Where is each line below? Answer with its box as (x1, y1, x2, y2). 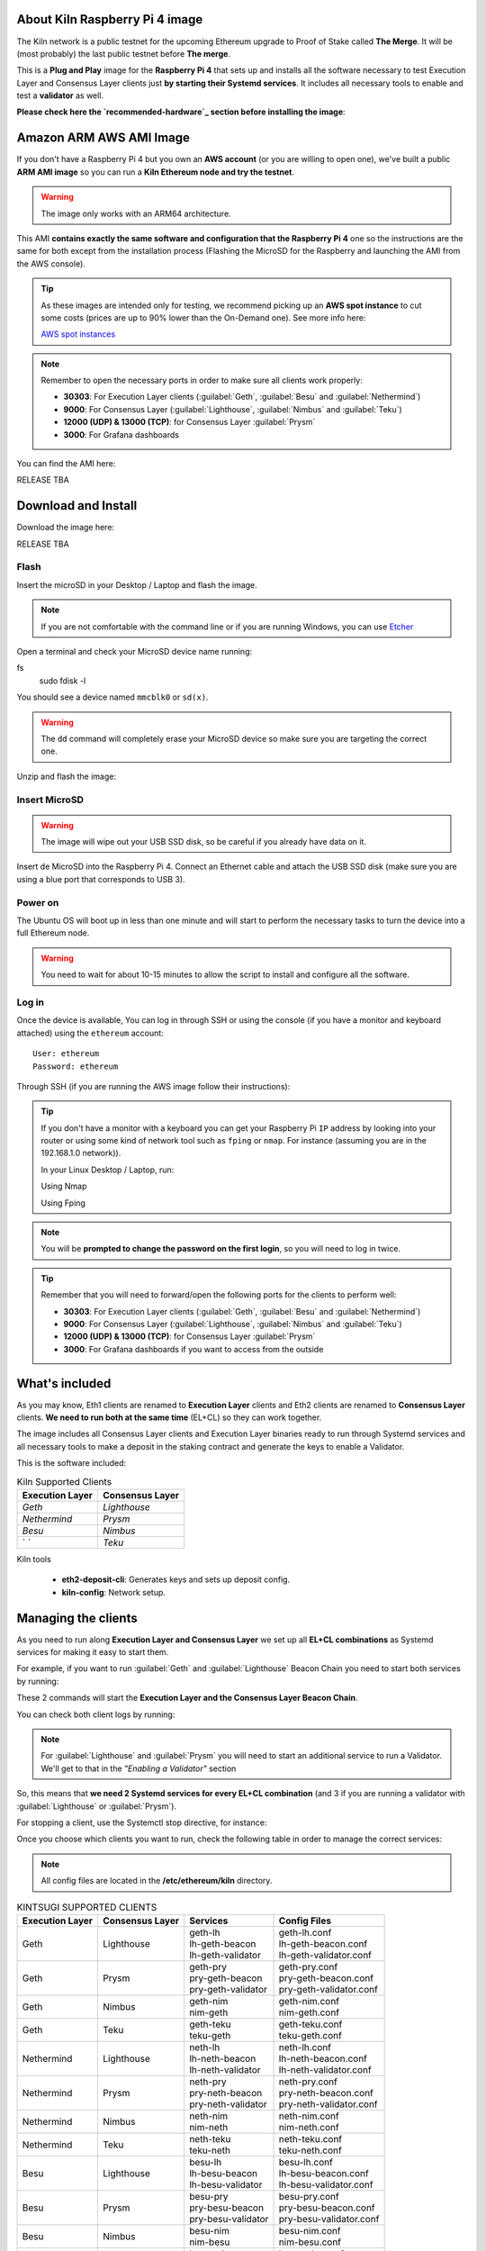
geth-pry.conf (278, 1960, 338, 1973)
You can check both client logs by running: (16, 1709, 175, 1720)
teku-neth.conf (278, 2144, 342, 2156)
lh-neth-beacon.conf (278, 2052, 368, 2065)
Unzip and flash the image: (16, 771, 117, 782)
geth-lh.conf (278, 1926, 332, 1939)
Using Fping (40, 1198, 85, 1208)
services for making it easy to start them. (16, 1647, 169, 1658)
